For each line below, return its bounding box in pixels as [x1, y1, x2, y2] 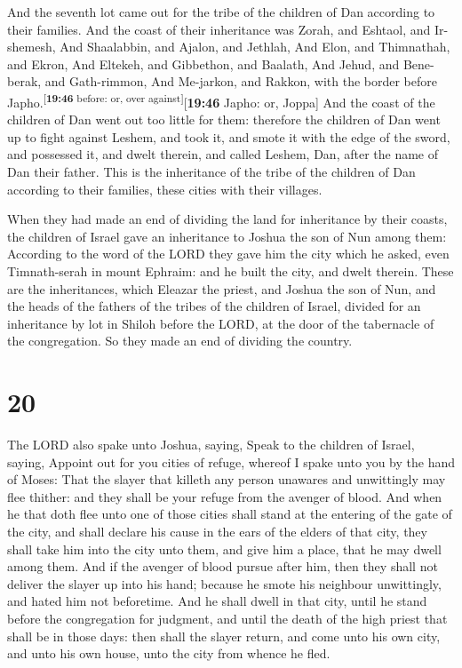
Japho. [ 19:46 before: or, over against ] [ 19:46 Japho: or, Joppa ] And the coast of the [7, 90, 435, 111]
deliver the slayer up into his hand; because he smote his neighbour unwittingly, [7, 574, 442, 592]
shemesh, [7, 37, 56, 56]
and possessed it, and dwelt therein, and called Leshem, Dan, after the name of [7, 145, 439, 163]
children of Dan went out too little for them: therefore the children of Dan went [7, 110, 441, 129]
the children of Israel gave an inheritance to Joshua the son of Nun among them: [7, 227, 447, 245]
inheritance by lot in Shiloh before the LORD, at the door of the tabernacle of [7, 314, 434, 332]
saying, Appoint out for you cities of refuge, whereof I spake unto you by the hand [7, 452, 455, 471]
